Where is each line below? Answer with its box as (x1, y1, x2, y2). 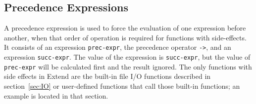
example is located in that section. (4, 90, 108, 101)
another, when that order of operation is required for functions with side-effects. (4, 32, 247, 42)
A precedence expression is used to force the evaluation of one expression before (4, 23, 246, 33)
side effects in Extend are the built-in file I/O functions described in (4, 71, 211, 81)
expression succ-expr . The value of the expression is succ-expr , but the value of (4, 52, 251, 62)
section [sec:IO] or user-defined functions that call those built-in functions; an (4, 80, 240, 91)
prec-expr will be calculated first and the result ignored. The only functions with (4, 61, 252, 71)
